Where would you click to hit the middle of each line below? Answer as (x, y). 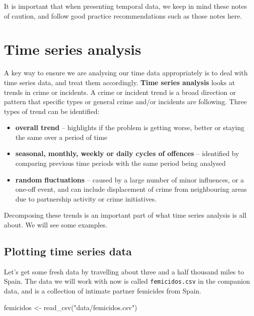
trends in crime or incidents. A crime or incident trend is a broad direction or (120, 92)
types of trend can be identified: (52, 111)
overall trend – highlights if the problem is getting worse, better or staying (130, 127)
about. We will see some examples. (56, 225)
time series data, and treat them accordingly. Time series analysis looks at (119, 82)
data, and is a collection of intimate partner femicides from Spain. (103, 291)
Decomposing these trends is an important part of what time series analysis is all (125, 215)
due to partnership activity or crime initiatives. (86, 198)
